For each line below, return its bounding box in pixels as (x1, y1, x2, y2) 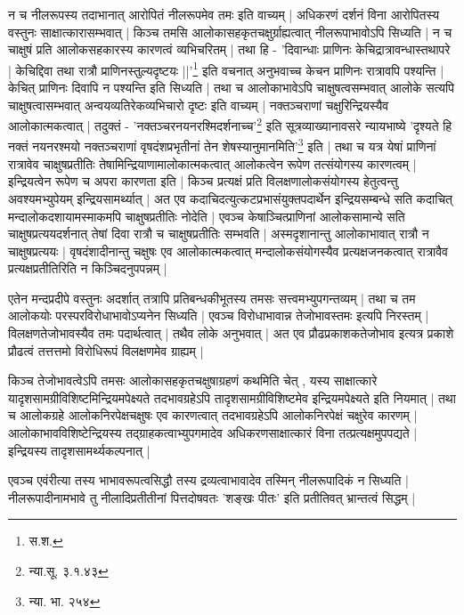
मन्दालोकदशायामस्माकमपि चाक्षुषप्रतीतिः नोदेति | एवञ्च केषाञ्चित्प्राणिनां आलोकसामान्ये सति (8, 206, 405, 225)
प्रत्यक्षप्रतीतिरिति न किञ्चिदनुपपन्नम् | (8, 259, 167, 278)
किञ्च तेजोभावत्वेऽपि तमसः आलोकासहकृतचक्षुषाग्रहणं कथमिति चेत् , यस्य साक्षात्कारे (8, 371, 378, 390)
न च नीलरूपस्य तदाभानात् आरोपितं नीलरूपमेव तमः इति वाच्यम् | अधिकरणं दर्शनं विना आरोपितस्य (8, 5, 440, 23)
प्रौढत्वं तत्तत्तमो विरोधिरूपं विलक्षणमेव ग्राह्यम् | (8, 341, 204, 360)
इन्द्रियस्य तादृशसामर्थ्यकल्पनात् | (8, 441, 151, 459)
